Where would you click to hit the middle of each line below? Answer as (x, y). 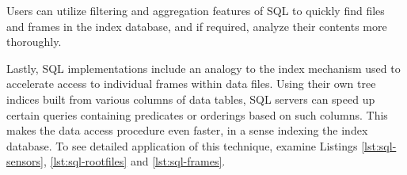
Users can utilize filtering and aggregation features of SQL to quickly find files (196, 10)
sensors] (25, 161)
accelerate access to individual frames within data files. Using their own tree (191, 84)
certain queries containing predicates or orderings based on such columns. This (197, 114)
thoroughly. (34, 42)
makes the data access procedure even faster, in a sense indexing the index (187, 130)
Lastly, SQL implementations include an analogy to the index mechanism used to (203, 68)
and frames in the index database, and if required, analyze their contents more (197, 26)
